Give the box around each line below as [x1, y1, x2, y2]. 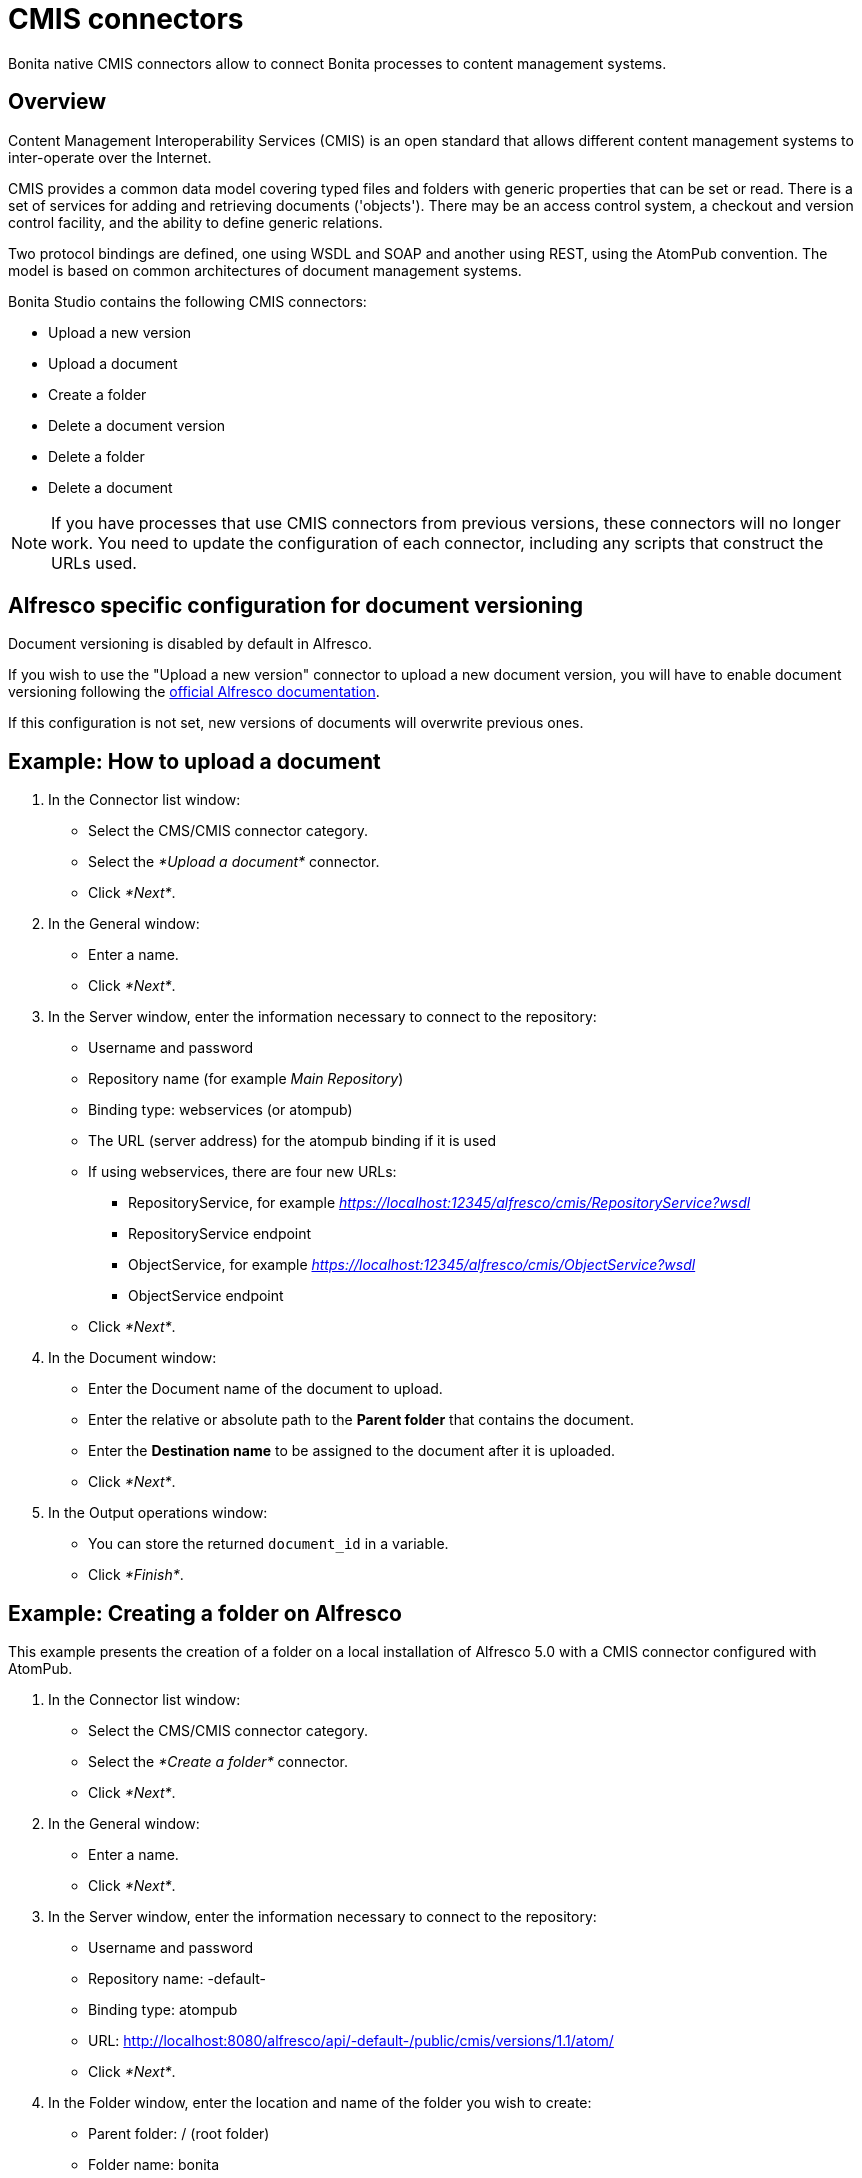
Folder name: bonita [88, 2156, 220, 2174]
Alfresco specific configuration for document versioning [8, 593, 583, 619]
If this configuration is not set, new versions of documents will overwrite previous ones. [8, 714, 584, 732]
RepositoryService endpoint [128, 1225, 312, 1243]
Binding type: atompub [88, 2001, 238, 2019]
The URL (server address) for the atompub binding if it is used [88, 1132, 497, 1150]
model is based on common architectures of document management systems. [8, 261, 522, 279]
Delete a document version [48, 416, 226, 434]
